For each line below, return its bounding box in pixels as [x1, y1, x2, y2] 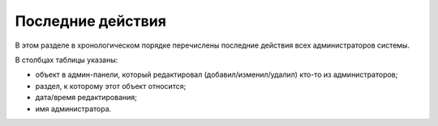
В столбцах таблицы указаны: [15, 55, 118, 65]
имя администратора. [35, 103, 112, 113]
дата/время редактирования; [35, 93, 138, 103]
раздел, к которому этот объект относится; [35, 81, 187, 90]
